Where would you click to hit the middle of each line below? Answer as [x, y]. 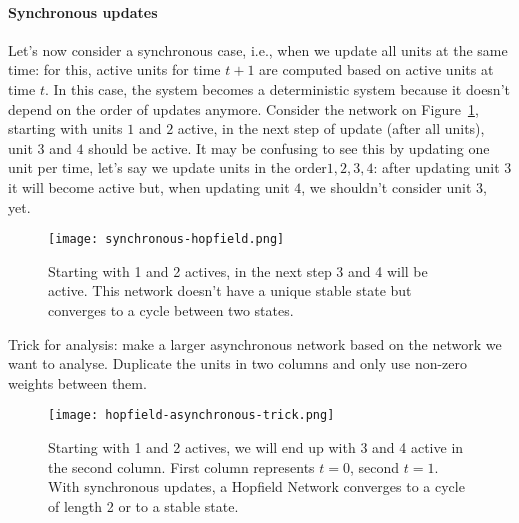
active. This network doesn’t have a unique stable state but [230, 290]
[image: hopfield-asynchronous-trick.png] [191, 415]
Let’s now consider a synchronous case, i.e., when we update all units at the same [258, 49]
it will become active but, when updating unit [149, 186]
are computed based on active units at [376, 69]
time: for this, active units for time [114, 69]
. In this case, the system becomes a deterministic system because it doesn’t [277, 88]
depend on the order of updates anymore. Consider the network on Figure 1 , [243, 108]
